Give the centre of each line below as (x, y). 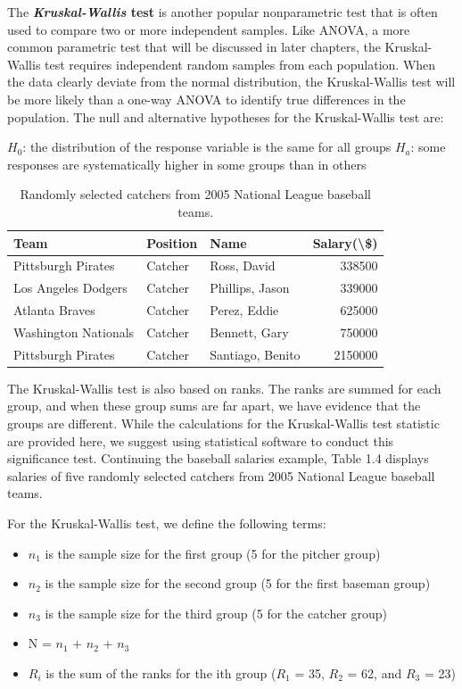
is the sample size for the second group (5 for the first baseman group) (238, 583)
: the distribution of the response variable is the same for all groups (207, 147)
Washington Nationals (74, 332)
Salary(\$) (345, 242)
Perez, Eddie (244, 310)
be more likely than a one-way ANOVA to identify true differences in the (206, 99)
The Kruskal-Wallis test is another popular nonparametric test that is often (223, 12)
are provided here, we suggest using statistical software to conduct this (201, 440)
